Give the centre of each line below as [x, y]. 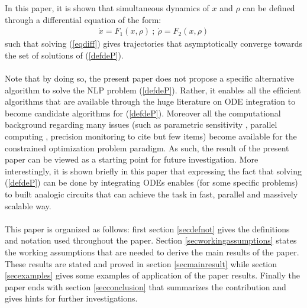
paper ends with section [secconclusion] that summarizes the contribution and [146, 286]
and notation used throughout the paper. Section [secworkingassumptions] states [151, 240]
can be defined [269, 8]
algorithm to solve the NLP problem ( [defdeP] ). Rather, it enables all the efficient [153, 90]
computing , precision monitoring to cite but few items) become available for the [151, 136]
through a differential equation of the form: [83, 19]
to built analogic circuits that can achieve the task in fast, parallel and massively [151, 194]
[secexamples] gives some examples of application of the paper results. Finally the [152, 275]
